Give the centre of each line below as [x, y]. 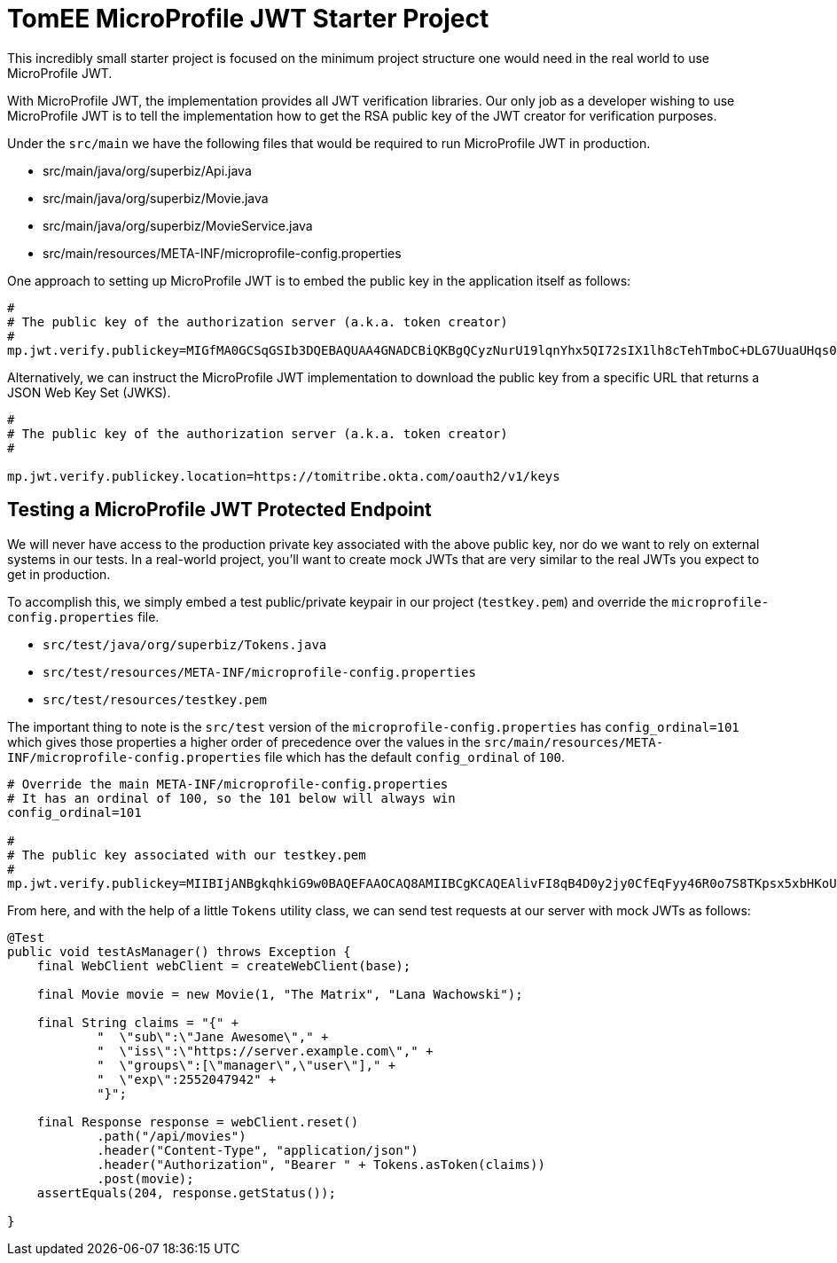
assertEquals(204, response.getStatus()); [186, 1192]
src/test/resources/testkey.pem [155, 699]
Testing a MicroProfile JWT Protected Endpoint [219, 510]
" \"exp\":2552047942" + [187, 1079]
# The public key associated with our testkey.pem [187, 855]
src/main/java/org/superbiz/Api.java [147, 170]
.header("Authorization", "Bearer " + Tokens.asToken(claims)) [321, 1164]
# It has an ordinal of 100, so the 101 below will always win [231, 798]
